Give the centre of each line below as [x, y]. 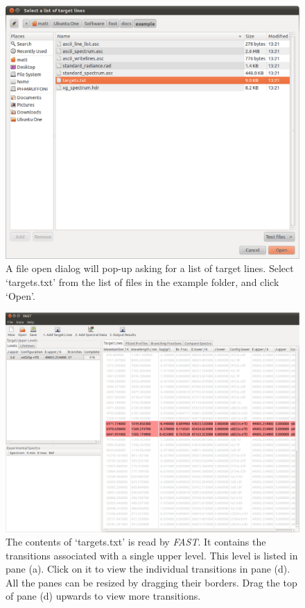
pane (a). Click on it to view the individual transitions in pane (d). [148, 569]
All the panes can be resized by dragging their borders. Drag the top [151, 582]
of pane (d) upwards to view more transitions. [103, 596]
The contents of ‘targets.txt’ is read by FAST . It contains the [136, 542]
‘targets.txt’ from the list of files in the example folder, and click [142, 281]
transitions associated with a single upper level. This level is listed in [152, 555]
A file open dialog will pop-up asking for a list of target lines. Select [150, 268]
